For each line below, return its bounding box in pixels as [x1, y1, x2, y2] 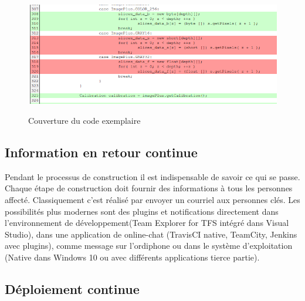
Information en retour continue [5, 143, 198, 161]
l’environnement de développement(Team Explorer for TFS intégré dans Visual [5, 217, 289, 229]
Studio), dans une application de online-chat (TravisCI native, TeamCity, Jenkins [5, 228, 297, 240]
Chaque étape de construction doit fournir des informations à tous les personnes [5, 182, 293, 194]
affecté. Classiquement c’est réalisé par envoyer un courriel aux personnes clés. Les [5, 193, 300, 205]
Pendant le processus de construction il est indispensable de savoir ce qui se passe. [5, 170, 300, 182]
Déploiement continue [5, 279, 140, 297]
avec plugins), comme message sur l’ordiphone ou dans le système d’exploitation [5, 239, 293, 252]
